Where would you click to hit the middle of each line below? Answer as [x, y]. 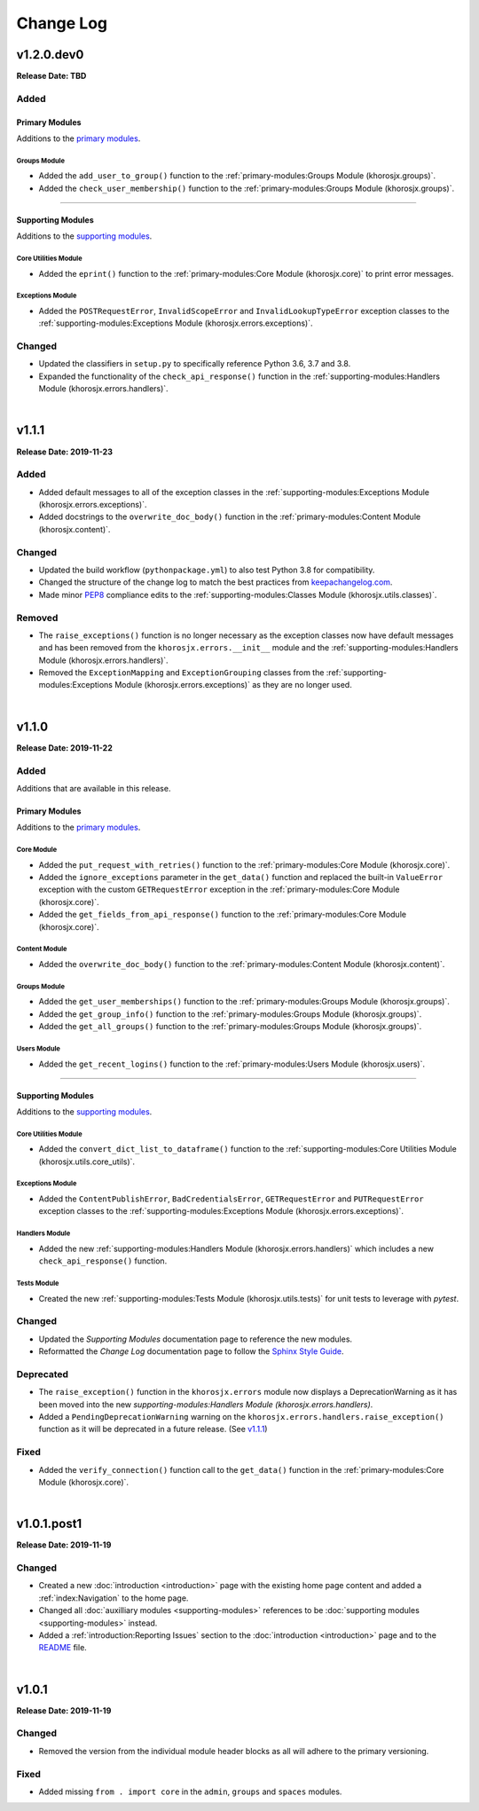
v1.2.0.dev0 [50, 55]
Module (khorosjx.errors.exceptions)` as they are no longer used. [233, 685]
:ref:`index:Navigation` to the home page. [114, 1598]
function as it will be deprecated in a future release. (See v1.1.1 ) [153, 1429]
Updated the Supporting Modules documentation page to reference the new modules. [196, 1339]
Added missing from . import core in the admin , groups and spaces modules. [190, 1791]
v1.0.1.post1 [49, 1524]
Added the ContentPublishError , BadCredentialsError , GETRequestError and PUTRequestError [232, 1199]
